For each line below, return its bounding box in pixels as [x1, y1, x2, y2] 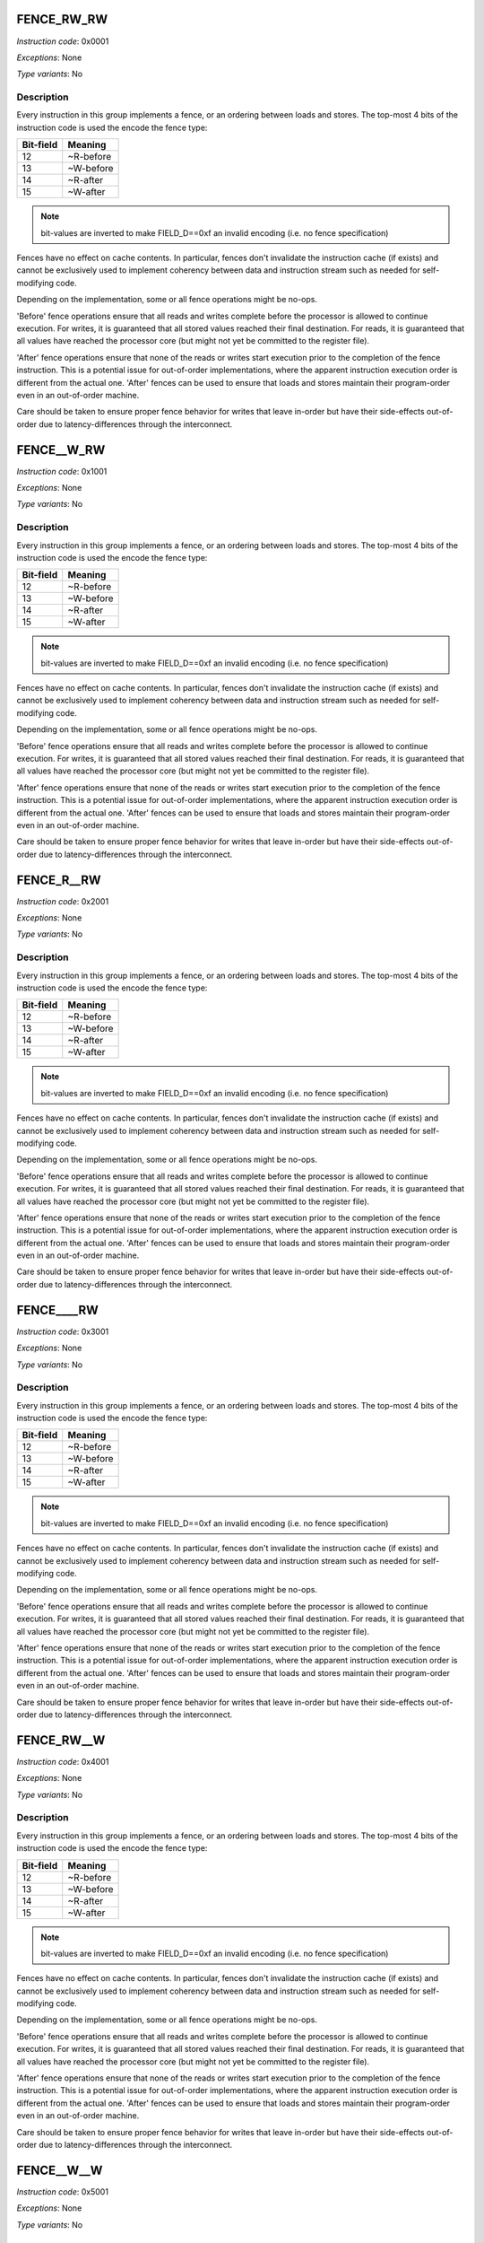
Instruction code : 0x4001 [16, 1756, 109, 1767]
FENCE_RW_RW [16, 12, 108, 27]
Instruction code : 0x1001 [16, 466, 108, 476]
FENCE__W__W [16, 2162, 103, 2178]
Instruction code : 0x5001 [16, 2186, 109, 2197]
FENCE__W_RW [16, 442, 106, 458]
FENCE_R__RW [16, 872, 102, 887]
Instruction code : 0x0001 [16, 36, 109, 47]
